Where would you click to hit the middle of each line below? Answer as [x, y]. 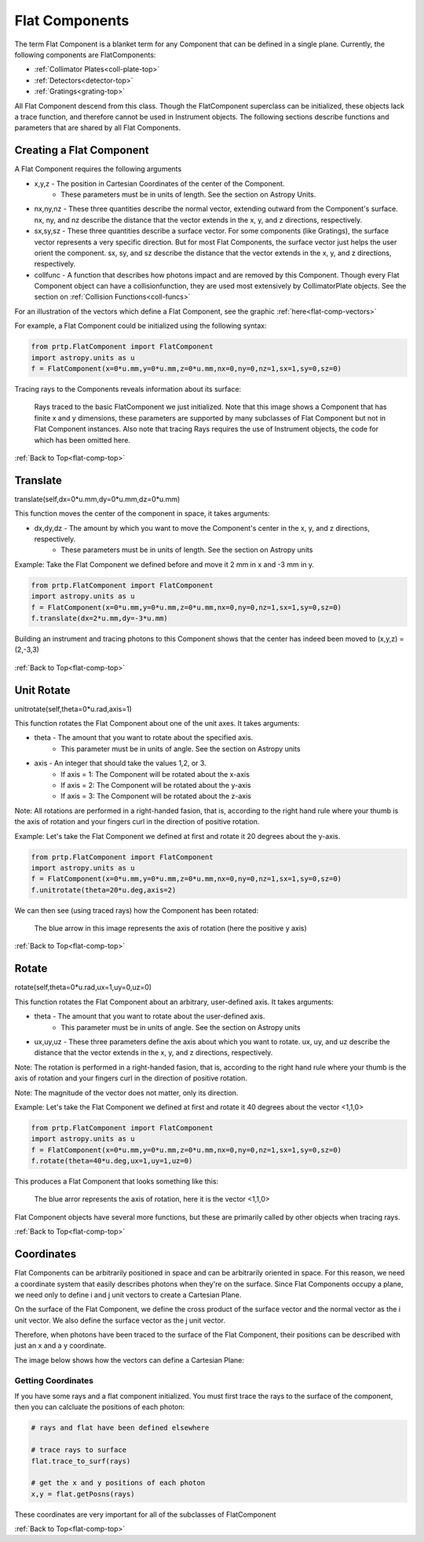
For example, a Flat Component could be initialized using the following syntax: [141, 326]
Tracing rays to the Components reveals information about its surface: [128, 389]
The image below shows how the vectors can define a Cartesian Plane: [130, 1360]
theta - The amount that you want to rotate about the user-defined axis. [150, 1016]
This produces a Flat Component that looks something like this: [117, 1181]
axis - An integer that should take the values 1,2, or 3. [121, 764]
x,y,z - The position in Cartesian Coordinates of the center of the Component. [159, 183]
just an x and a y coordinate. [60, 1345]
